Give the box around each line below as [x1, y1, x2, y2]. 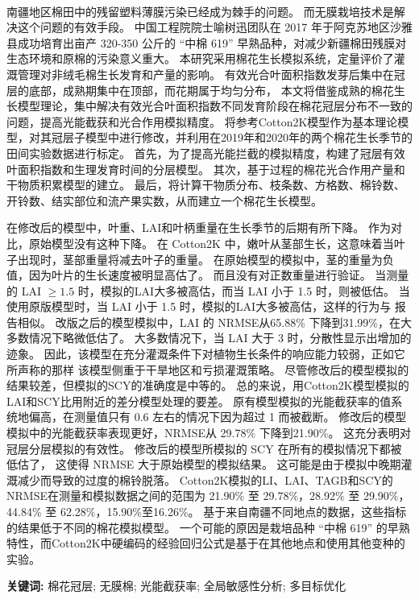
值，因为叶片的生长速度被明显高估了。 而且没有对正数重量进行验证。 [6, 266, 371, 283]
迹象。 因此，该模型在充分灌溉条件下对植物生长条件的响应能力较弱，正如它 [6, 345, 405, 362]
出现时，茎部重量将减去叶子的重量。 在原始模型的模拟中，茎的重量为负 [17, 250, 394, 267]
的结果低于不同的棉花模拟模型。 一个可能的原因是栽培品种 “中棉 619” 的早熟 [6, 518, 410, 535]
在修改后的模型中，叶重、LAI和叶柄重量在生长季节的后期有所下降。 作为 [6, 219, 391, 236]
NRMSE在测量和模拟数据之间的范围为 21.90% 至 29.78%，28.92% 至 [6, 487, 360, 504]
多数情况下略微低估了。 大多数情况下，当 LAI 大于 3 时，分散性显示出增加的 [6, 329, 412, 346]
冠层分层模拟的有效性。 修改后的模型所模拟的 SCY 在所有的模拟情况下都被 [6, 440, 402, 456]
